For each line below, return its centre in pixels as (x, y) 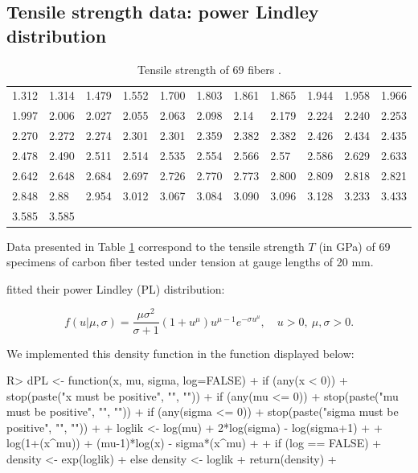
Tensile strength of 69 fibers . (209, 69)
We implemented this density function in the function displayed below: (180, 353)
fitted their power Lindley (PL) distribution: (116, 288)
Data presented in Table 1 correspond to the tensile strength (156, 246)
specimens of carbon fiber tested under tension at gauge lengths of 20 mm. (190, 262)
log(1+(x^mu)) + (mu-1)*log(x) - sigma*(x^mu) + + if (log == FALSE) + (194, 443)
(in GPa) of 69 (354, 246)
